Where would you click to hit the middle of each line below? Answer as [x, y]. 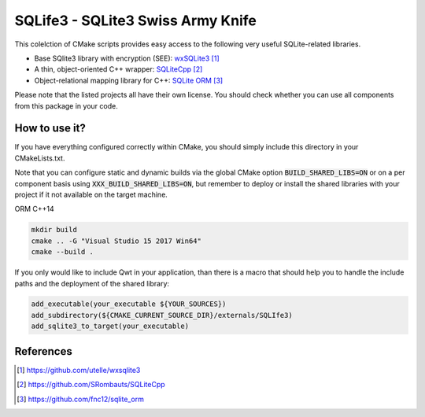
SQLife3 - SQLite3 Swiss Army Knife [136, 20]
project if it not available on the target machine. [91, 194]
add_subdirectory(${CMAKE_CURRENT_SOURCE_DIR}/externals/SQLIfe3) [162, 315]
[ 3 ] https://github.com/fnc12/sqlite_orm [81, 399]
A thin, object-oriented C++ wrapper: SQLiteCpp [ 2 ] [118, 69]
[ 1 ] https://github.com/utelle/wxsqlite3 [79, 370]
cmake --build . [63, 252]
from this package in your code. [66, 105]
